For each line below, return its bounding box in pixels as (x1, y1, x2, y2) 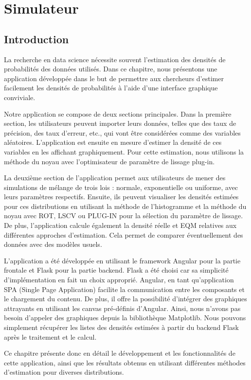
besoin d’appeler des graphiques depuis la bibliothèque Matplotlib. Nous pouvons (4, 312, 246, 323)
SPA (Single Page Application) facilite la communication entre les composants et (4, 284, 245, 294)
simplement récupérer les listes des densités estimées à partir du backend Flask (4, 322, 239, 332)
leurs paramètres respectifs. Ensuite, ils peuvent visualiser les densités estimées (4, 191, 239, 202)
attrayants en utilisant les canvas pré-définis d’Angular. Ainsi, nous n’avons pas (4, 303, 241, 313)
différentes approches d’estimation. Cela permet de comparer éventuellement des (4, 229, 243, 240)
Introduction (4, 31, 69, 46)
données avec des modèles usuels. (4, 239, 102, 249)
